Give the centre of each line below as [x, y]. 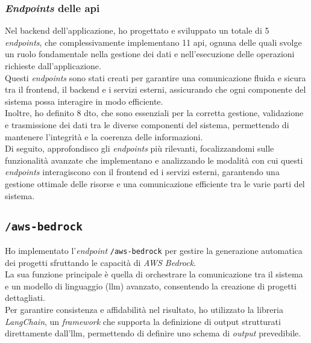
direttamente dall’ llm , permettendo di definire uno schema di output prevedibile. [153, 333]
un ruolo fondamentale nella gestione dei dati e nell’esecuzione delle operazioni [150, 54]
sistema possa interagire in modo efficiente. [84, 101]
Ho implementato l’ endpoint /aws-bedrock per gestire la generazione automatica [154, 250]
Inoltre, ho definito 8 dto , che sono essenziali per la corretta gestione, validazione [154, 113]
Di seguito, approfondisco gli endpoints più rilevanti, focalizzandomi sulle [140, 148]
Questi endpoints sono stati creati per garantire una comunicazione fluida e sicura [155, 77]
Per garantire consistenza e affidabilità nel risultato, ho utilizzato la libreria [144, 309]
